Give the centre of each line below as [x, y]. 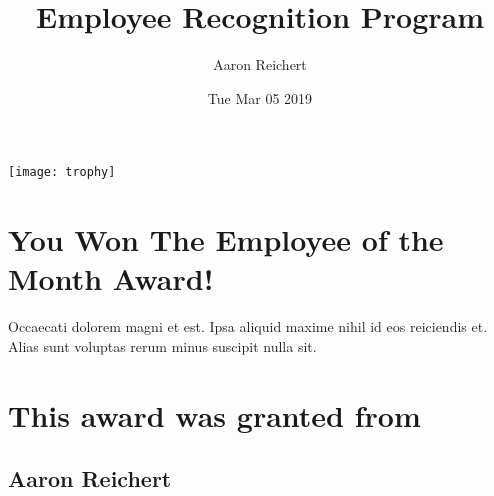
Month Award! [111, 278]
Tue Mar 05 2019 [260, 97]
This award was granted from [214, 414]
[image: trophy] [62, 172]
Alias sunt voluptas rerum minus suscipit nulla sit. [162, 345]
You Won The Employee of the [226, 239]
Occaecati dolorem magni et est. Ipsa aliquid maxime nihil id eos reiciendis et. [248, 326]
